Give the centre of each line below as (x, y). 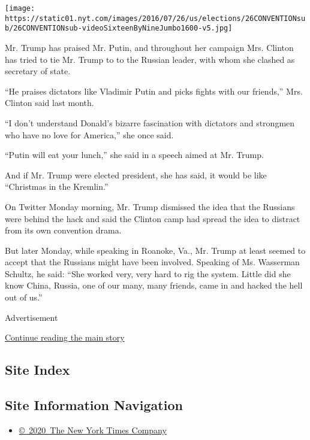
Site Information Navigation (94, 405)
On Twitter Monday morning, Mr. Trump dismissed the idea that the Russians (150, 206)
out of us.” (24, 297)
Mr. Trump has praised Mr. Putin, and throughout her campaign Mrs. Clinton (149, 47)
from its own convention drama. (63, 230)
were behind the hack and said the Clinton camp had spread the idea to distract (153, 218)
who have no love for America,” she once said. (89, 134)
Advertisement (31, 317)
